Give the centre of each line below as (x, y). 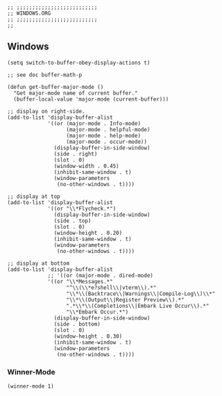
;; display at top (34, 196)
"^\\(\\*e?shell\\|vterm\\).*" (111, 288)
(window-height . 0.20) (88, 233)
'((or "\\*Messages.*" (80, 281)
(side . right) (76, 154)
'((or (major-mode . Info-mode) (94, 123)
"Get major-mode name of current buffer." (76, 93)
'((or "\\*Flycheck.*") (82, 208)
